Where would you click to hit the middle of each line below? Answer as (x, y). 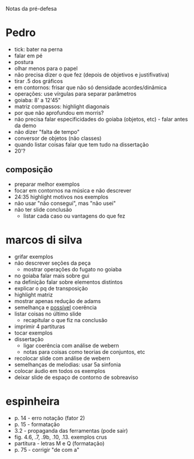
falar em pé (28, 56)
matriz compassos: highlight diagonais (62, 106)
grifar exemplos (34, 256)
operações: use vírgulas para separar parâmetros (75, 94)
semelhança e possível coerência (55, 307)
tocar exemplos (34, 333)
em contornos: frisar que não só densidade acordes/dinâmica (90, 87)
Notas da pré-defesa (31, 9)
